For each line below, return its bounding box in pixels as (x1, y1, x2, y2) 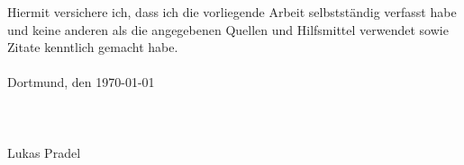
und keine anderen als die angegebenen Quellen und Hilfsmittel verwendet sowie (7, 20, 449, 39)
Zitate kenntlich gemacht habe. (7, 38, 178, 56)
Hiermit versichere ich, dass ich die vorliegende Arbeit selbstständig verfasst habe (7, 3, 457, 21)
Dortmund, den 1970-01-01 (7, 73, 155, 91)
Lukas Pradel (7, 143, 81, 161)
